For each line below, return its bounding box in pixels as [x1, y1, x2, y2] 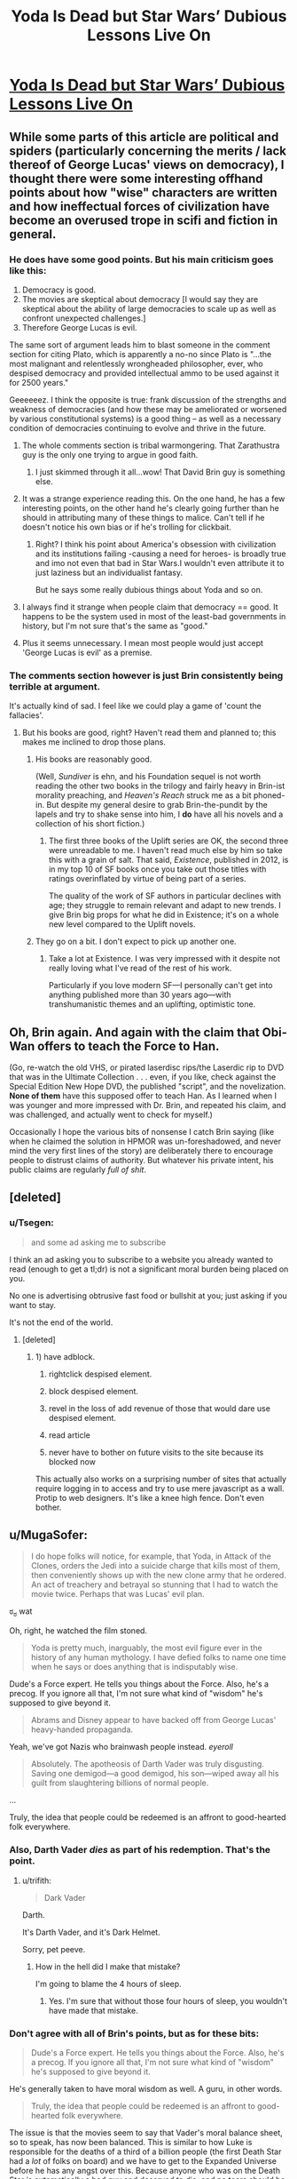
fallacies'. [9, 710, 44, 721]
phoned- [253, 790, 285, 801]
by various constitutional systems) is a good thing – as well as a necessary [9, 413, 282, 424]
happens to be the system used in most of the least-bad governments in [21, 611, 286, 621]
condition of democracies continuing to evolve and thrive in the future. [9, 422, 267, 433]
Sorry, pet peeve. [21, 1944, 86, 1954]
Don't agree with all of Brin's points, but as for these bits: [9, 2027, 260, 2039]
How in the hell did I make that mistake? [35, 1961, 181, 1972]
